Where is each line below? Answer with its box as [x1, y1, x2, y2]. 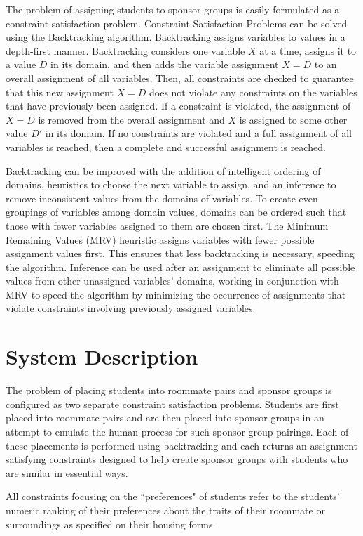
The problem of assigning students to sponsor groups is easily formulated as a [6, 2, 340, 16]
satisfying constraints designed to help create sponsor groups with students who [6, 452, 348, 466]
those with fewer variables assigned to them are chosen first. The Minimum [6, 218, 329, 233]
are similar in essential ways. [6, 465, 128, 480]
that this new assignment [6, 84, 114, 99]
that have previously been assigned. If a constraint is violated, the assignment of [6, 98, 351, 113]
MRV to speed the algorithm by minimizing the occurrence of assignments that [6, 287, 346, 301]
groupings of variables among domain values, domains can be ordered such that [6, 204, 347, 219]
